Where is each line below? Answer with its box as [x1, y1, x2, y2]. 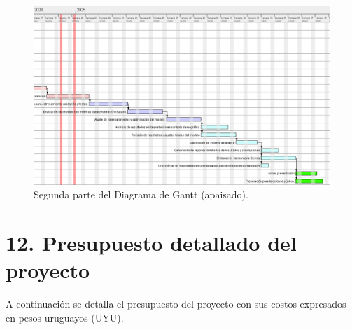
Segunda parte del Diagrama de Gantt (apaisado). [34, 187, 248, 202]
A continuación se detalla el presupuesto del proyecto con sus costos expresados [6, 296, 346, 311]
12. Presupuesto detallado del [6, 228, 297, 257]
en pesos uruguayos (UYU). [6, 310, 124, 324]
